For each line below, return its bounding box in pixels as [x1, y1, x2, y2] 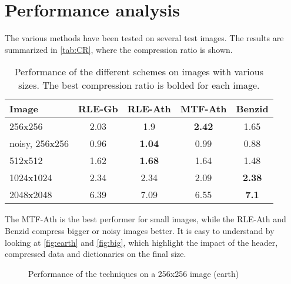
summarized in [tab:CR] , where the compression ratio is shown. [5, 43, 233, 55]
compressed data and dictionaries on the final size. [5, 248, 186, 260]
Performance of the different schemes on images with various [14, 65, 264, 79]
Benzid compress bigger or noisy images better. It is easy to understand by [5, 224, 275, 236]
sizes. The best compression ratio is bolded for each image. [18, 78, 260, 92]
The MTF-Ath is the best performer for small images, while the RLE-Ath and [5, 213, 286, 225]
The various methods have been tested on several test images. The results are [5, 32, 284, 44]
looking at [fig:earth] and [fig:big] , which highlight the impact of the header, [5, 236, 278, 248]
